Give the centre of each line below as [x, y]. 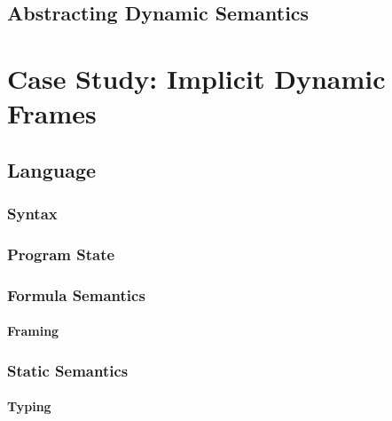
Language [52, 169]
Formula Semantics [76, 294]
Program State [61, 254]
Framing [33, 331]
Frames [52, 113]
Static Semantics [68, 370]
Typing [29, 406]
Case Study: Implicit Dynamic [196, 78]
